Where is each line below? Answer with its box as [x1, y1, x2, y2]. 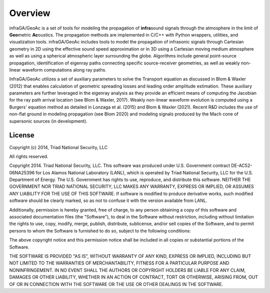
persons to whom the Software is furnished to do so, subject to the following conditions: [9, 227, 191, 233]
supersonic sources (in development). [9, 118, 87, 124]
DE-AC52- [230, 162, 252, 168]
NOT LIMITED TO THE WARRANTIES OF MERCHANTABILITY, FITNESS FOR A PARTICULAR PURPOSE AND [9, 260, 229, 266]
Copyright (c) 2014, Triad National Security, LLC [9, 144, 108, 150]
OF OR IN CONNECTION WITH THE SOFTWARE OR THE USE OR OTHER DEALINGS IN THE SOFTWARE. [9, 281, 223, 287]
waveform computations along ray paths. [21, 66, 107, 72]
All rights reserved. [9, 153, 48, 159]
